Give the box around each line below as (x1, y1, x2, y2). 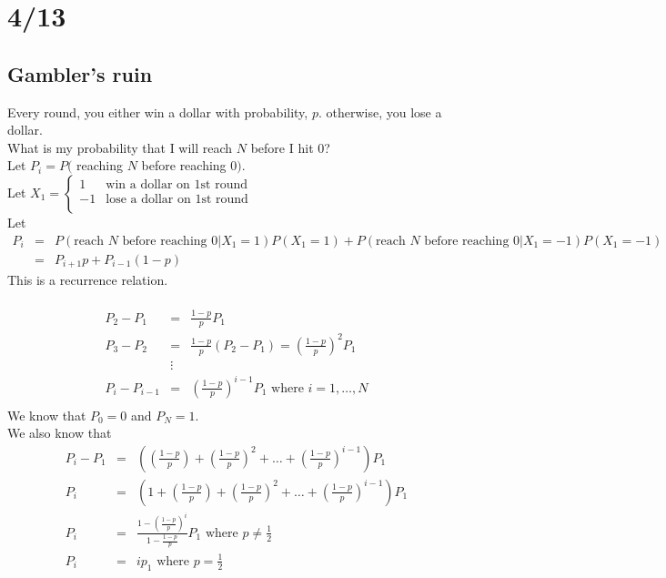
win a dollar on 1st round (106, 178, 247, 192)
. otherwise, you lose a (318, 102, 442, 121)
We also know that (7, 423, 112, 442)
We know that (7, 405, 86, 424)
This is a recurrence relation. (7, 270, 168, 289)
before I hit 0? (250, 137, 330, 157)
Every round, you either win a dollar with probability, (7, 102, 308, 121)
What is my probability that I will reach (7, 137, 233, 157)
